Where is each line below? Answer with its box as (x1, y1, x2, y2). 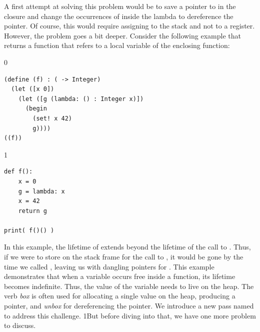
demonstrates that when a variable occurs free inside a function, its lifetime (4, 271, 235, 281)
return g (18, 207, 47, 214)
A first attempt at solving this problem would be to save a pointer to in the (4, 1, 236, 11)
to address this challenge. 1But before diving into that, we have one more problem (4, 310, 256, 320)
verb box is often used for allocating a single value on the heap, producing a (4, 290, 235, 301)
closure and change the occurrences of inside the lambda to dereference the (4, 10, 233, 21)
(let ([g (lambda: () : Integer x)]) (18, 95, 144, 102)
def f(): (4, 168, 33, 175)
